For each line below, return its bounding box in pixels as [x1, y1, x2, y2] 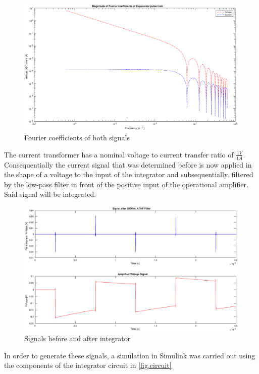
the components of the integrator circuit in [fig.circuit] [4, 360, 172, 370]
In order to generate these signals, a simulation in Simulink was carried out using [4, 350, 255, 360]
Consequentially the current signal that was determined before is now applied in [4, 159, 252, 170]
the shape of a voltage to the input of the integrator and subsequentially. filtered [4, 169, 253, 180]
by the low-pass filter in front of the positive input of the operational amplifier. [4, 179, 248, 189]
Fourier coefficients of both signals [24, 132, 130, 143]
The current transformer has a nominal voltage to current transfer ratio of [4, 149, 234, 159]
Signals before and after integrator [24, 333, 131, 344]
